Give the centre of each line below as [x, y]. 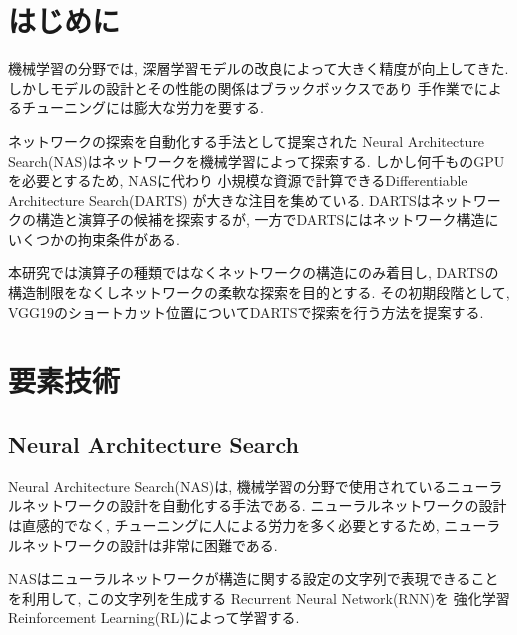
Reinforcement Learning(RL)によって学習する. [154, 617]
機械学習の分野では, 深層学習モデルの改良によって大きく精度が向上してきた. [258, 68]
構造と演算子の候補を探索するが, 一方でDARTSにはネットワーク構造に [267, 219]
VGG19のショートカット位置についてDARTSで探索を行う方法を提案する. [246, 311]
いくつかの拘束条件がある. [94, 238]
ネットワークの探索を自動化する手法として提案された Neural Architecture [246, 140]
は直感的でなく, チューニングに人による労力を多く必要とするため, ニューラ [254, 525]
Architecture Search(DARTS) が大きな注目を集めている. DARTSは [219, 199]
